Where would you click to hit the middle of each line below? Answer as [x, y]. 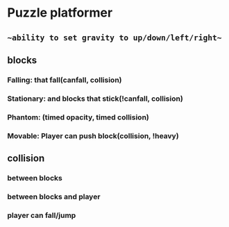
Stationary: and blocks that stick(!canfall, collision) [95, 99]
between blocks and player [54, 196]
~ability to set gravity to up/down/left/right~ [114, 37]
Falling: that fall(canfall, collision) [65, 80]
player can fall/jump [42, 215]
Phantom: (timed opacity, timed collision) [78, 117]
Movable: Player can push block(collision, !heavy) [93, 135]
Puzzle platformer [60, 13]
